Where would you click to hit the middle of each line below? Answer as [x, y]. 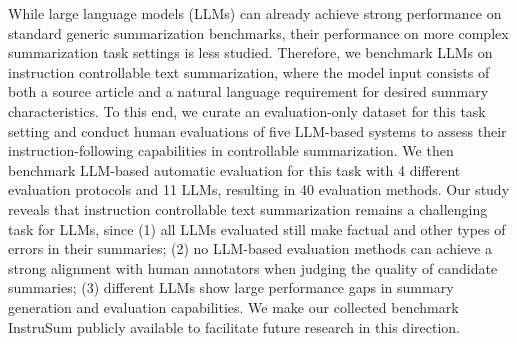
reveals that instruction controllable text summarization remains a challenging [248, 208]
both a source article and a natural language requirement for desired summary [248, 91]
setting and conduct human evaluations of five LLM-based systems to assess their [257, 130]
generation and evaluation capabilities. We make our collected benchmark [233, 306]
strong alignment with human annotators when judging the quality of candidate [253, 267]
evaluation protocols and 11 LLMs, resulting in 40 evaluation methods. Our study [259, 189]
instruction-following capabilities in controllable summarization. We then [231, 150]
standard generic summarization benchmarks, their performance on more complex [258, 32]
